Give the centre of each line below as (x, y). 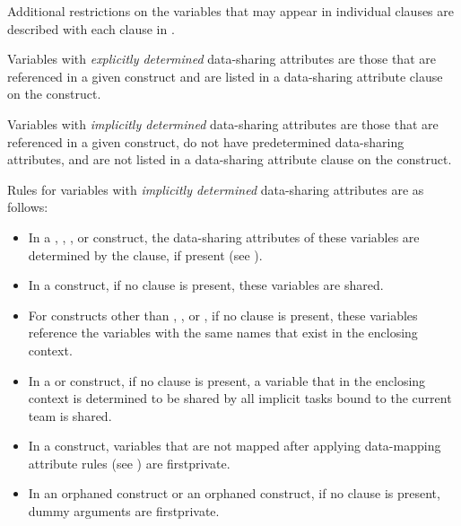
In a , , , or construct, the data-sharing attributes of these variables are (224, 237)
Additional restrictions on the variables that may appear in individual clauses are (231, 11)
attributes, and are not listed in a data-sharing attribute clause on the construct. (230, 159)
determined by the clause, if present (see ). (145, 254)
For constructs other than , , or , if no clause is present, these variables (223, 315)
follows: (28, 207)
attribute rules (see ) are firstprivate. (129, 463)
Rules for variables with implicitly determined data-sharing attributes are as (216, 189)
